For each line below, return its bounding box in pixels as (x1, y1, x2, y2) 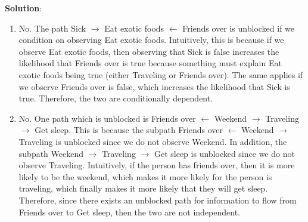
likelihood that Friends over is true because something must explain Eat (18, 57, 282, 69)
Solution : (5, 2, 42, 14)
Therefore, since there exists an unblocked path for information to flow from (18, 193, 297, 206)
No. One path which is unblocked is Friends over (18, 112, 196, 124)
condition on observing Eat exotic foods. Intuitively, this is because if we (18, 33, 284, 46)
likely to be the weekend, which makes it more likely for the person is (18, 170, 272, 183)
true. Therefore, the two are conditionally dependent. (18, 92, 213, 104)
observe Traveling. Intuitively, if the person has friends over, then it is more (18, 159, 295, 171)
